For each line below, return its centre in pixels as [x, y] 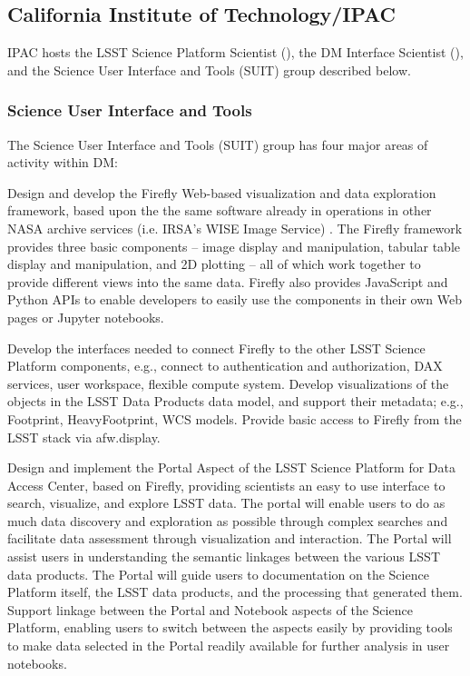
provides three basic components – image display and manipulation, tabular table [234, 246]
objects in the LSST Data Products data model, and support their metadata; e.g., [235, 401]
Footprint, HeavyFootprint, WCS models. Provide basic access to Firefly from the [235, 418]
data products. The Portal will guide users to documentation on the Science [218, 574]
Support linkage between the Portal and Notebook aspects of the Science [210, 609]
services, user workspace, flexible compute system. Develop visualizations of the [228, 383]
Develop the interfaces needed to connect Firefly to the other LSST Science [216, 348]
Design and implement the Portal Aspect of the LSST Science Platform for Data [232, 467]
